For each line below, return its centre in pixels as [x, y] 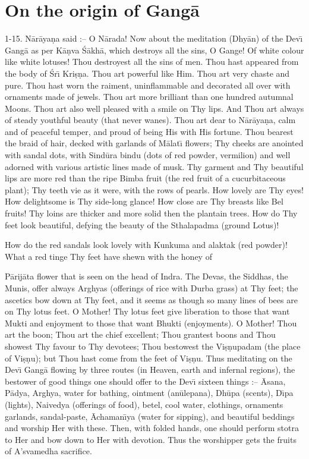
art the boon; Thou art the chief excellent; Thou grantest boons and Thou [140, 334]
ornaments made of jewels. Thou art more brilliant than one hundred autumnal [149, 97]
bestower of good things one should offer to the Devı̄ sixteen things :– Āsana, [145, 381]
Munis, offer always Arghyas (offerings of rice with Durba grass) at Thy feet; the [152, 288]
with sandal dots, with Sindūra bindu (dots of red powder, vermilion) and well [148, 155]
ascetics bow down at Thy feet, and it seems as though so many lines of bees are [151, 299]
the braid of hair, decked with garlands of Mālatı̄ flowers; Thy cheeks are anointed [154, 143]
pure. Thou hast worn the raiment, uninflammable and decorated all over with [148, 85]
